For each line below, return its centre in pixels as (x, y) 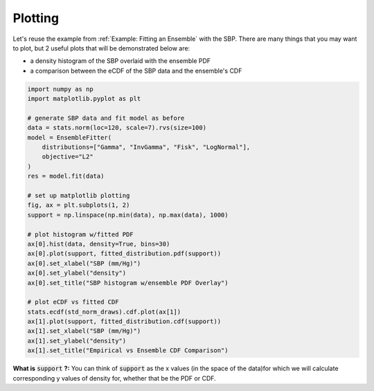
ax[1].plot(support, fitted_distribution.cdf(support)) (124, 321)
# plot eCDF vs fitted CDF (73, 302)
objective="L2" (68, 157)
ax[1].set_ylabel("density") (77, 340)
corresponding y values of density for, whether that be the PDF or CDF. (114, 378)
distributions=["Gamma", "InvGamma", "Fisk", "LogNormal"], (146, 147)
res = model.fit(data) (66, 176)
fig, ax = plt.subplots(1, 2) (79, 205)
